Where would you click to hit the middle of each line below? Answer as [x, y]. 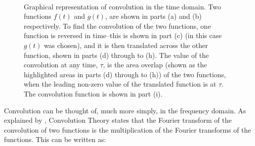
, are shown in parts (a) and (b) [153, 16]
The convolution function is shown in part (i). [93, 93]
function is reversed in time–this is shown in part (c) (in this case [123, 35]
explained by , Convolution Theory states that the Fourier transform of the [118, 120]
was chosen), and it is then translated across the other [126, 45]
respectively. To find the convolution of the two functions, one [117, 25]
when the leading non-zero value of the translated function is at [120, 84]
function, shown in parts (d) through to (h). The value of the [116, 55]
